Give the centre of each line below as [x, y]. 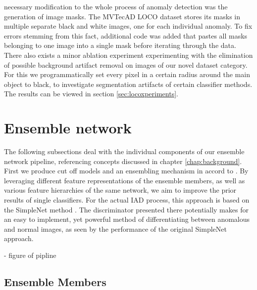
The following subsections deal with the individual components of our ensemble [124, 151]
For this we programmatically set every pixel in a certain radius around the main [127, 74]
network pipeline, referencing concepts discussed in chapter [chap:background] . [123, 161]
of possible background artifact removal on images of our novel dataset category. [126, 64]
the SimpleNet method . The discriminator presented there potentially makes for [126, 209]
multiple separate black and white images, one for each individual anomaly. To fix [128, 26]
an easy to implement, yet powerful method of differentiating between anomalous [127, 219]
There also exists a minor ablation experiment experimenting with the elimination [128, 55]
